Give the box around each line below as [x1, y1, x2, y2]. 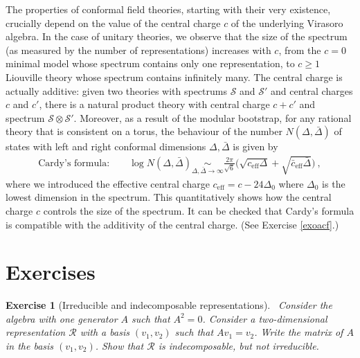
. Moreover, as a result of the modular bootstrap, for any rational [73, 110, 352, 125]
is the [322, 176, 345, 190]
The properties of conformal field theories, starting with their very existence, [6, 2, 331, 16]
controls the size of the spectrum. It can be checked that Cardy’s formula [43, 203, 354, 217]
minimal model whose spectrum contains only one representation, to [6, 56, 295, 71]
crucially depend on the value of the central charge [6, 15, 221, 30]
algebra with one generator [6, 311, 118, 325]
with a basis [80, 325, 129, 339]
